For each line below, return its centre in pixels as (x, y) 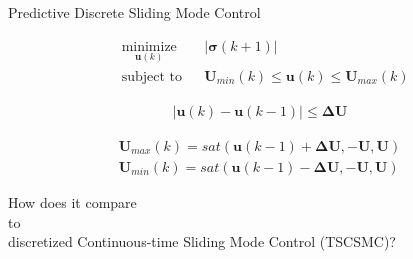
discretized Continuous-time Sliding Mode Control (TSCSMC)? (202, 241)
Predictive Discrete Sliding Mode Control (134, 12)
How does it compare (72, 201)
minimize (149, 46)
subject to (151, 76)
